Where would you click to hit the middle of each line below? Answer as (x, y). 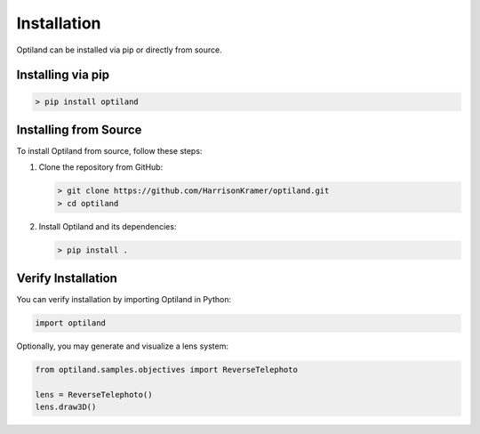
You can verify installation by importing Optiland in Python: (124, 300)
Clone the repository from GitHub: (101, 167)
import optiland (71, 323)
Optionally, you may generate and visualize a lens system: (122, 346)
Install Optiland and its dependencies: (108, 226)
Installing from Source (79, 129)
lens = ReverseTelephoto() (94, 395)
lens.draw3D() (66, 407)
